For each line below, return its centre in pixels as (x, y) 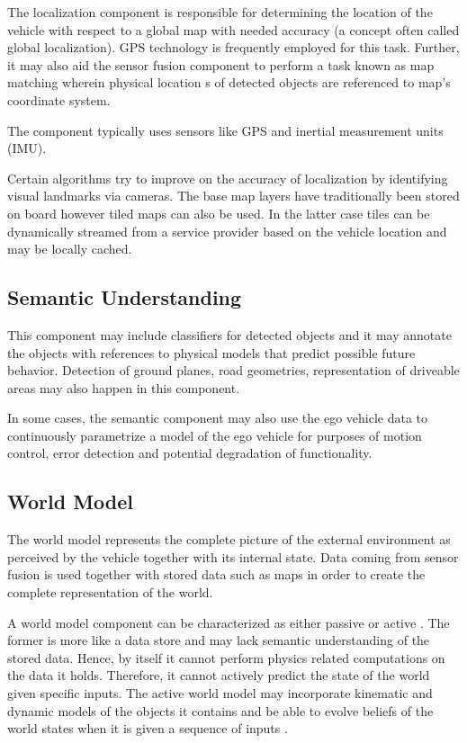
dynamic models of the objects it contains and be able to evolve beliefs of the (220, 710)
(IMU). (27, 148)
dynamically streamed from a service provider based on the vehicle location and (227, 231)
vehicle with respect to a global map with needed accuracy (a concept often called (233, 29)
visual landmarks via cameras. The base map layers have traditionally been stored (233, 196)
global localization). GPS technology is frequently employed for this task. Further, (233, 47)
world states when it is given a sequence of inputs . (148, 728)
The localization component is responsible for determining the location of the (220, 12)
